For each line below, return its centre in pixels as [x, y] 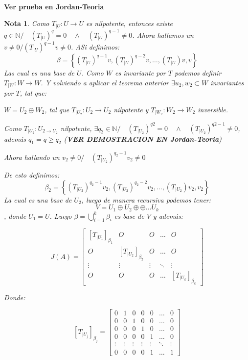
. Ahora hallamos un [163, 35]
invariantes [227, 82]
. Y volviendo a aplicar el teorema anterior [105, 82]
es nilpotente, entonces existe [129, 23]
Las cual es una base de [39, 73]
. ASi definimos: [95, 47]
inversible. [213, 109]
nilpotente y [131, 109]
